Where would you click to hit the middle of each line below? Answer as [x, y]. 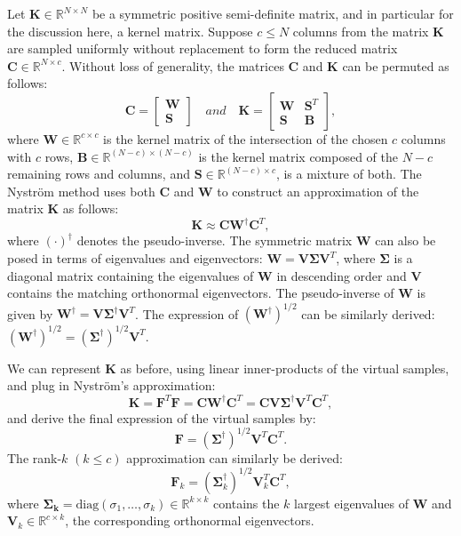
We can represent [54, 368]
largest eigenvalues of [351, 503]
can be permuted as [396, 65]
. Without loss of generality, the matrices [173, 65]
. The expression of [187, 313]
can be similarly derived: [368, 313]
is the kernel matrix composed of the [298, 156]
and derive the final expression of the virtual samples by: [162, 417]
